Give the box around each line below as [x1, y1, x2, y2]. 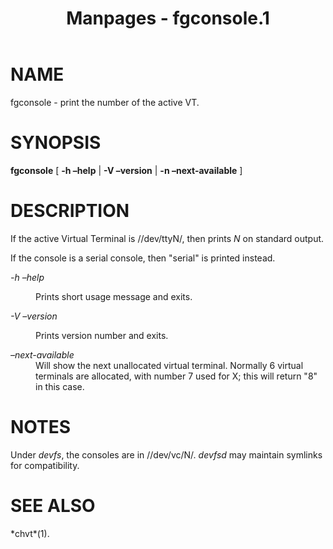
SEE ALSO [10, 494, 96, 517]
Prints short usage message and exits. [35, 290, 193, 302]
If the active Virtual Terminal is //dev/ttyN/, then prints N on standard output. [10, 232, 325, 244]
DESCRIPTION [10, 200, 130, 222]
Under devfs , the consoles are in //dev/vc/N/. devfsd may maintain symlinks [10, 448, 323, 461]
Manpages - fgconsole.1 [66, 7, 270, 30]
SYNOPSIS [10, 132, 102, 154]
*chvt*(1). [10, 527, 50, 539]
